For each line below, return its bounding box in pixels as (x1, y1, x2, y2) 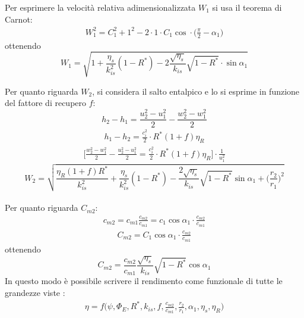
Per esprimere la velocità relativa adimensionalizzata (5, 1, 196, 13)
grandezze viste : (5, 286, 65, 299)
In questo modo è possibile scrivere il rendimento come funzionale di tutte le (5, 275, 283, 287)
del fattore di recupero (5, 96, 87, 109)
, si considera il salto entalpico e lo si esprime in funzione (92, 85, 300, 97)
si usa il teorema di (212, 1, 282, 13)
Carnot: (5, 13, 33, 25)
